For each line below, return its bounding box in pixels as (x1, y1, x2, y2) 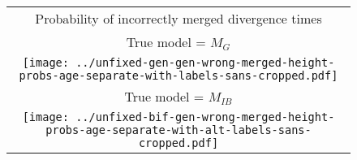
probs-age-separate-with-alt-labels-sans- (45, 123, 312, 136)
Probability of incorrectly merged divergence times (35, 9, 322, 28)
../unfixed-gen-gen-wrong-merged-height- (75, 56, 335, 69)
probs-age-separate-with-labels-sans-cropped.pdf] (19, 69, 338, 82)
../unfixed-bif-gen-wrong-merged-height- (75, 110, 335, 123)
